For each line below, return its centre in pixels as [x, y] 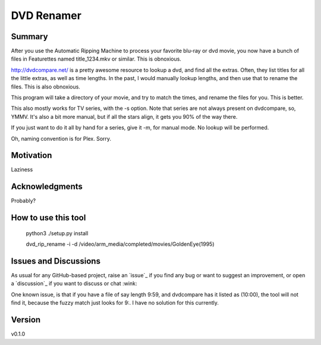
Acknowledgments [47, 187]
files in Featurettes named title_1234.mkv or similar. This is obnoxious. [96, 59]
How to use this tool [48, 218]
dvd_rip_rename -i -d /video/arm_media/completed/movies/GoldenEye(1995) [120, 244]
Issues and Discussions [56, 261]
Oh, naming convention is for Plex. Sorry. [61, 138]
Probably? [23, 201]
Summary [29, 37]
